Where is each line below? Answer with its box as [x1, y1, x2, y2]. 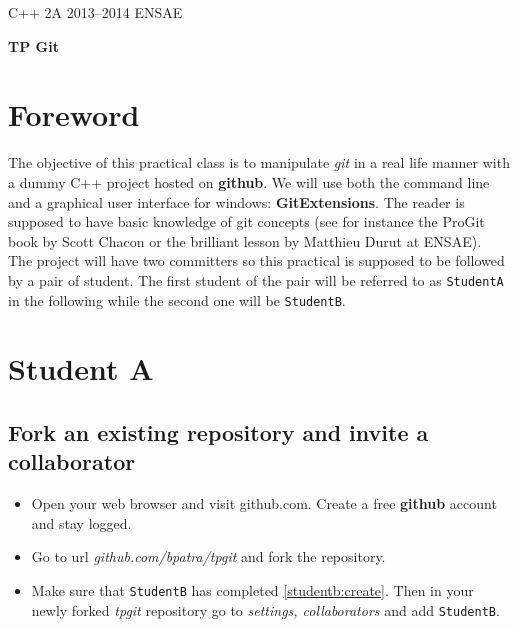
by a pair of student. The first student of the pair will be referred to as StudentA [8, 269, 504, 290]
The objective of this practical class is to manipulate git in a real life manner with [8, 152, 510, 173]
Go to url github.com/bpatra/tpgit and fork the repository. [31, 546, 386, 567]
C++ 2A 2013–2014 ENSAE [8, 2, 183, 22]
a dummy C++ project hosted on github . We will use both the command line [8, 171, 490, 192]
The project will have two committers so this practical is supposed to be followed [8, 250, 505, 271]
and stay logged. [31, 512, 132, 533]
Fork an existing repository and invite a [8, 416, 429, 447]
